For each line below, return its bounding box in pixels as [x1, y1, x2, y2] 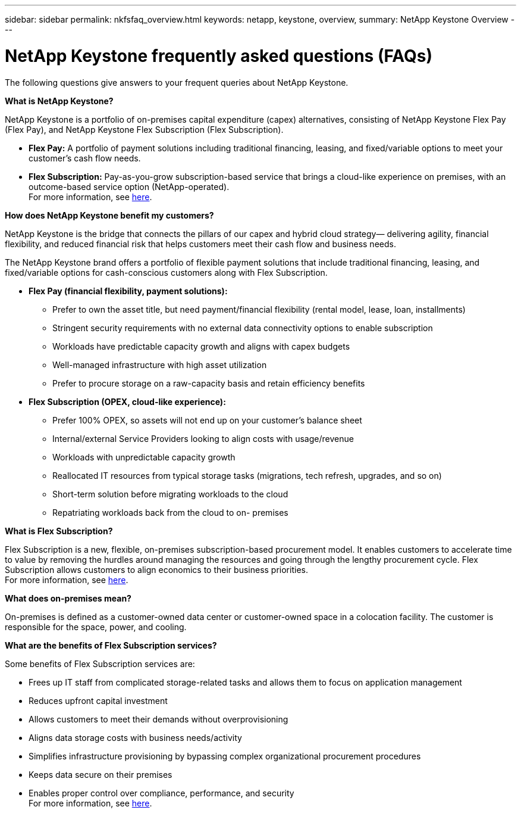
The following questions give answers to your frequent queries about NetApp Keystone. [5, 77, 349, 88]
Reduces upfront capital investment [29, 695, 168, 706]
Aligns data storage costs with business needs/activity [29, 732, 242, 743]
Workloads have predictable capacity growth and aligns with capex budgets [52, 341, 350, 351]
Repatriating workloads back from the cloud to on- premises [52, 507, 288, 518]
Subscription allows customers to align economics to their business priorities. [5, 564, 308, 575]
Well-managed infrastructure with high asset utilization [52, 359, 267, 370]
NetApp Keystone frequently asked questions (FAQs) [5, 45, 433, 66]
